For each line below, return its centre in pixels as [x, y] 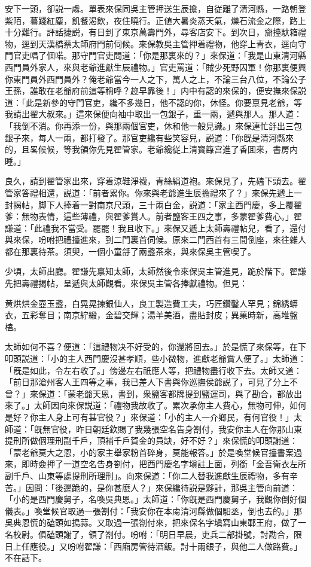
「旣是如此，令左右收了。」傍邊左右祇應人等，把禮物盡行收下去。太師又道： [153, 370]
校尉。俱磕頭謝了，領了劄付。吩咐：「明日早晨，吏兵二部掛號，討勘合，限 [157, 534]
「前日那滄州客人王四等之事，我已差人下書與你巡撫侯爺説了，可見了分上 [147, 382]
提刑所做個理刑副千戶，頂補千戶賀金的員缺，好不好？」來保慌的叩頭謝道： [151, 441]
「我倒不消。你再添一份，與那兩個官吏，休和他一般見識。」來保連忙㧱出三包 [153, 125]
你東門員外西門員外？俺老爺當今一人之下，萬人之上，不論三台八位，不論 [147, 79]
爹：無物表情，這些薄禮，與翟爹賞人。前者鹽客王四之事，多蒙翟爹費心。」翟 [153, 216]
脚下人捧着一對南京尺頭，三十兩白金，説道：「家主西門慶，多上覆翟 [170, 204]
